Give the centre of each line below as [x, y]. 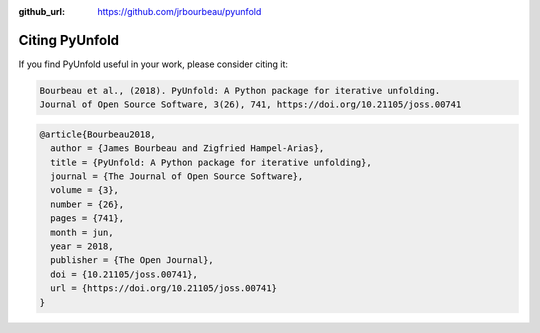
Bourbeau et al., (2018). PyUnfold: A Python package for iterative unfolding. [240, 90]
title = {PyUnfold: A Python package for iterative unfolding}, [211, 162]
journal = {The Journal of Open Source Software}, [177, 176]
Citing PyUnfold [69, 40]
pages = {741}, [87, 218]
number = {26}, [87, 204]
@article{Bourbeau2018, [98, 134]
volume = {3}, [85, 190]
